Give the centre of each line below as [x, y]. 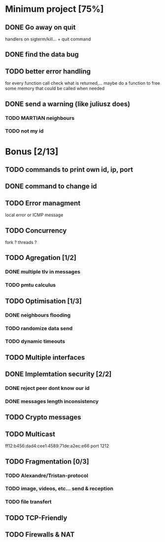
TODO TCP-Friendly [36, 518]
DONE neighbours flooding [38, 315]
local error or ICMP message [34, 215]
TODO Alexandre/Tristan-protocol [47, 475]
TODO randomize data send [39, 328]
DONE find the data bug [42, 54]
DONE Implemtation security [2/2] [58, 374]
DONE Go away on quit [40, 27]
